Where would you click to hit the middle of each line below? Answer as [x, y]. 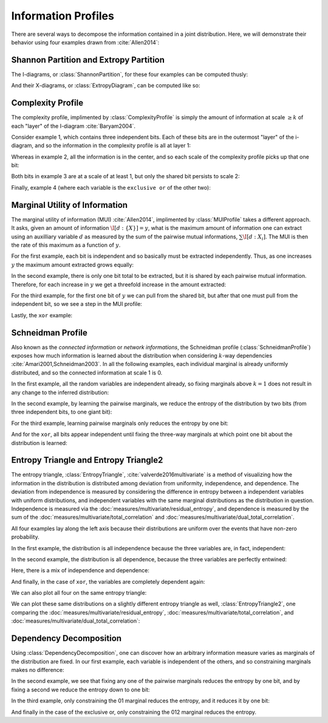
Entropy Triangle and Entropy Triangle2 [87, 460]
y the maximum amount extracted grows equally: [72, 265]
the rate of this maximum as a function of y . [66, 245]
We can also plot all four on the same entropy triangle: [79, 593]
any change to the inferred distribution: [60, 392]
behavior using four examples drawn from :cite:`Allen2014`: [85, 42]
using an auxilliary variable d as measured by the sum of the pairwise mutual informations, [125, 237]
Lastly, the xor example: [42, 315]
